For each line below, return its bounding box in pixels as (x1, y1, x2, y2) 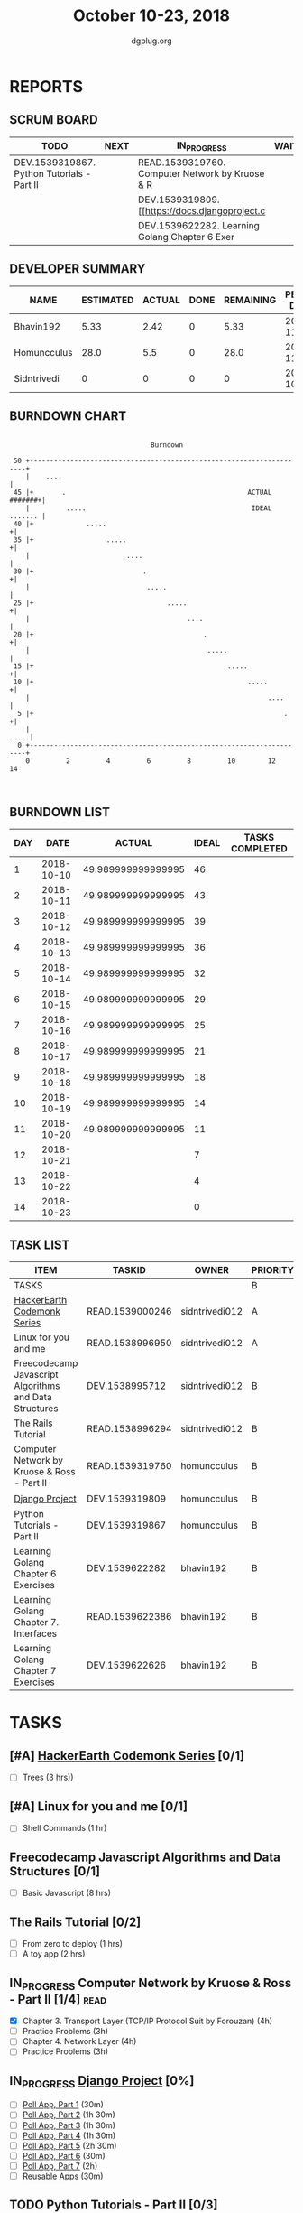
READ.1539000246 (87, 1306, 172, 1318)
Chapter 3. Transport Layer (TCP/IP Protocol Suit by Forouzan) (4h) (22, 2015, 273, 2027)
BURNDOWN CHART (9, 408, 127, 424)
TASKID (112, 1264, 147, 1277)
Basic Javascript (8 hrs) (22, 1888, 111, 1899)
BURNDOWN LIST (9, 804, 111, 820)
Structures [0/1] (9, 1864, 101, 1879)
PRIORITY (251, 1264, 295, 1277)
